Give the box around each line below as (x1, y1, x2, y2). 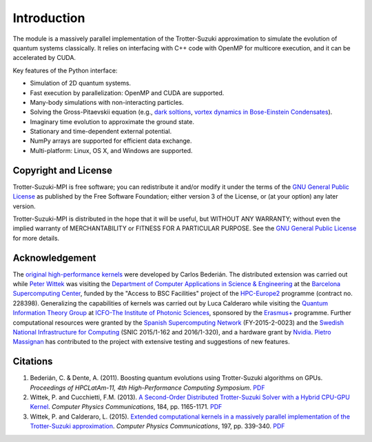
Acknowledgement (12, 252, 96, 263)
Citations (12, 356, 53, 368)
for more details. (12, 234, 60, 242)
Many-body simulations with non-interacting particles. (30, 98, 184, 106)
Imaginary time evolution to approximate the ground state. (30, 117, 194, 125)
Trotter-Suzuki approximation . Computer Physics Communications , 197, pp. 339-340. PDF (30, 422, 285, 430)
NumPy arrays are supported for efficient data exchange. (30, 137, 192, 145)
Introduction (12, 10, 85, 26)
